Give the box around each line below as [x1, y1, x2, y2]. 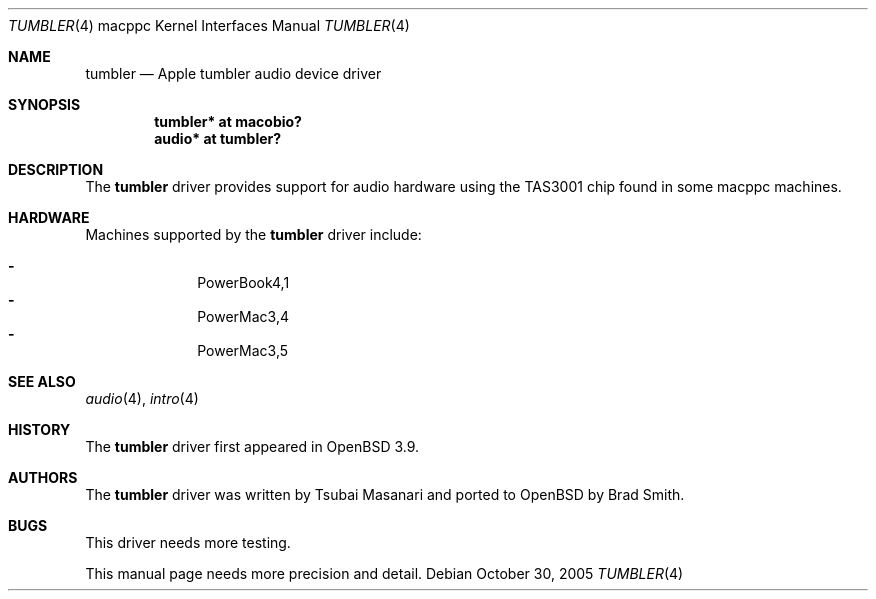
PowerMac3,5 [197, 342, 289, 359]
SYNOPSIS [8, 96, 81, 113]
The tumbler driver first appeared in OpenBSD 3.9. [85, 438, 420, 455]
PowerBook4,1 [197, 274, 290, 291]
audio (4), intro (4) [85, 390, 199, 407]
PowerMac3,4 [197, 308, 289, 325]
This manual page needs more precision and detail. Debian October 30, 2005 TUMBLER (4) [85, 565, 684, 582]
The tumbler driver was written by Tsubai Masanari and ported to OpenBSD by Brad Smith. [85, 486, 685, 503]
